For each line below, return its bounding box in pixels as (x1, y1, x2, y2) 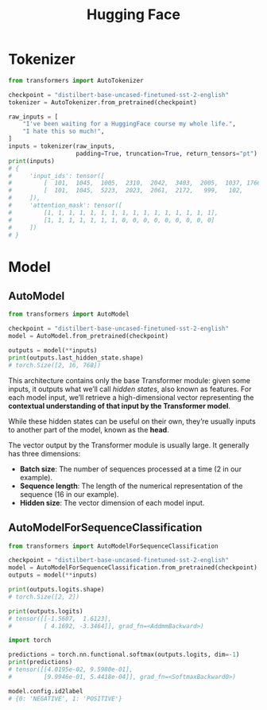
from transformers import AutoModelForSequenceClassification (8, 542, 219, 550)
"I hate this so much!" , (22, 127, 105, 136)
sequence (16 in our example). (19, 489, 119, 499)
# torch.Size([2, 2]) (8, 592, 80, 601)
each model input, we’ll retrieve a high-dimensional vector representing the (8, 392, 254, 402)
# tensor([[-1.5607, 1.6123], (8, 615, 112, 623)
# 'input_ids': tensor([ (8, 172, 105, 180)
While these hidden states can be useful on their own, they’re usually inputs (8, 416, 256, 426)
